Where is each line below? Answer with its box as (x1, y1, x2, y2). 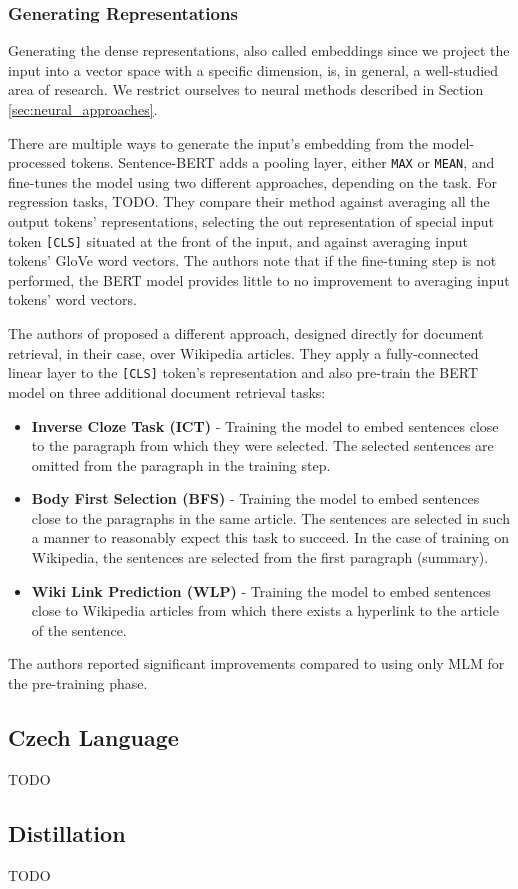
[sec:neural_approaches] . (8, 99, 158, 119)
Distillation (8, 817, 126, 848)
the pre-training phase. (8, 673, 148, 694)
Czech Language (8, 722, 179, 753)
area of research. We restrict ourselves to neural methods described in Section (8, 79, 484, 100)
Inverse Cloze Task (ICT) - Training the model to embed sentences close (31, 415, 499, 436)
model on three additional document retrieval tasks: (8, 381, 326, 402)
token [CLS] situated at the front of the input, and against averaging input (8, 230, 468, 251)
